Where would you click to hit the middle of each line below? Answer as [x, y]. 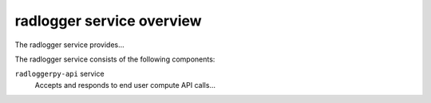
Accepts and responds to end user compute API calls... [125, 85]
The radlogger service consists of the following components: [115, 59]
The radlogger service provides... [70, 45]
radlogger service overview [109, 21]
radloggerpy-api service [59, 74]
